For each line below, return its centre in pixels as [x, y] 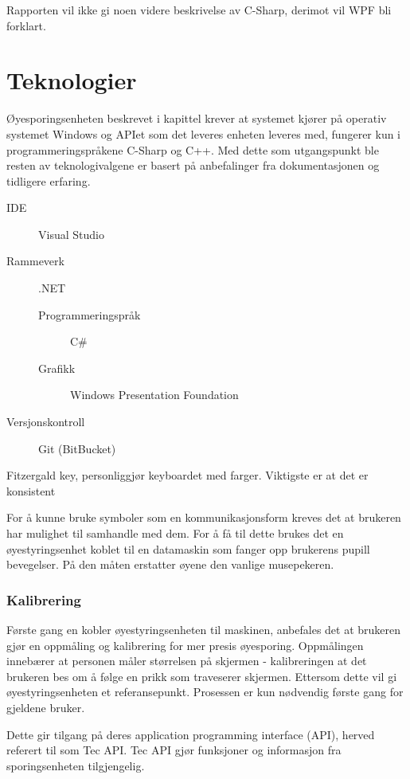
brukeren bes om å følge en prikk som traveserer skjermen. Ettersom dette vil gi [202, 676]
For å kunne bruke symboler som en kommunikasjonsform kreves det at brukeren [204, 517]
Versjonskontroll [46, 422]
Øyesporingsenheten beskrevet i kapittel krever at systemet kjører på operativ [197, 118]
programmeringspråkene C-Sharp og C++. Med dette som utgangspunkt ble [193, 149]
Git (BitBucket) [77, 448]
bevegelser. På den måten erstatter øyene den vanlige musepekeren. [170, 564]
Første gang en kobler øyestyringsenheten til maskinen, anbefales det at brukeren [204, 629]
